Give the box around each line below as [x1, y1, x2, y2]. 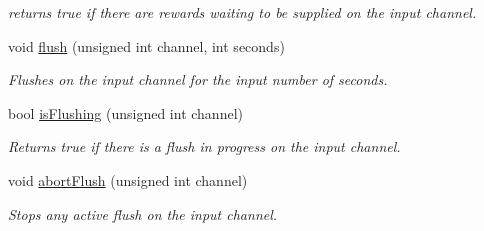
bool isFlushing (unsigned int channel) [8, 102, 243, 123]
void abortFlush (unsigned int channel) [8, 169, 248, 190]
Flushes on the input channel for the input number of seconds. [8, 69, 388, 90]
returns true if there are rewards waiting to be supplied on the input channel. [8, 2, 477, 22]
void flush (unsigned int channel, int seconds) [8, 35, 285, 56]
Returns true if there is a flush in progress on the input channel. [8, 136, 401, 157]
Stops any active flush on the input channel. [8, 203, 278, 224]
